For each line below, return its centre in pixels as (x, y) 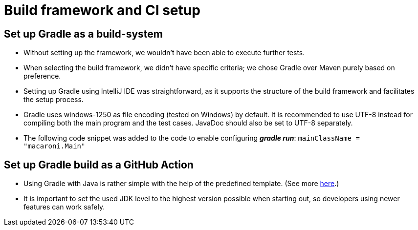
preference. (42, 76)
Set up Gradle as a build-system (84, 34)
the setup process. (54, 100)
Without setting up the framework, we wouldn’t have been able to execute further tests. (164, 53)
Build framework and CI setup (102, 10)
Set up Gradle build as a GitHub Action (99, 165)
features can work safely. (64, 207)
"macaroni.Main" (55, 146)
